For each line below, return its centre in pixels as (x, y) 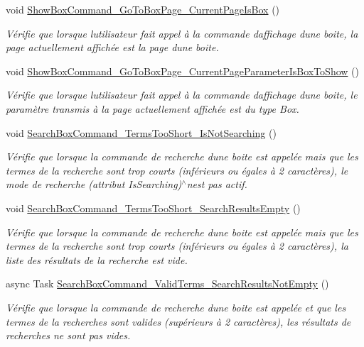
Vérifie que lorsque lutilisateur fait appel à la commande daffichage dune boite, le (182, 95)
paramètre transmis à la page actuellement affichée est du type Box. (152, 108)
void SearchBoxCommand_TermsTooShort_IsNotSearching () (141, 132)
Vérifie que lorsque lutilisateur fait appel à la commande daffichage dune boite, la (182, 33)
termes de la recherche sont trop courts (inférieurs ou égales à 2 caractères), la (177, 246)
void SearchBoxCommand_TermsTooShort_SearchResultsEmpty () (153, 208)
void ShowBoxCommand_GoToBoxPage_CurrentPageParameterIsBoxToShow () (182, 71)
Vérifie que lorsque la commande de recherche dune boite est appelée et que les (176, 307)
